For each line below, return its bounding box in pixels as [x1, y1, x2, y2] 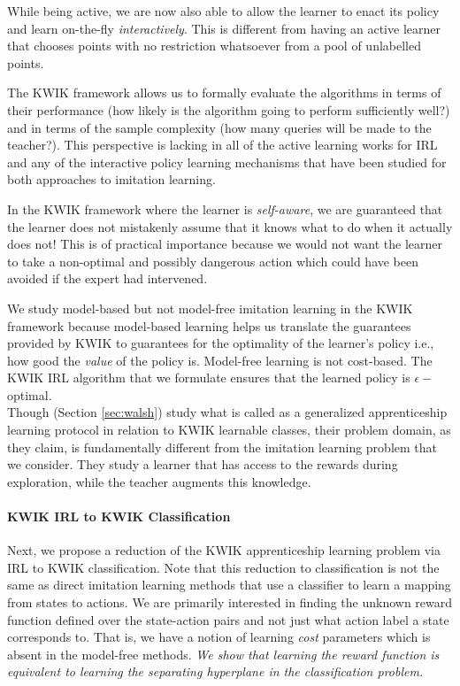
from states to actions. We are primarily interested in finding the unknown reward [7, 593, 453, 612]
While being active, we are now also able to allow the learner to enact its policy [7, 2, 440, 19]
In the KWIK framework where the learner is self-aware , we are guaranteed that [7, 199, 443, 218]
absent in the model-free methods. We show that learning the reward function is [7, 644, 440, 663]
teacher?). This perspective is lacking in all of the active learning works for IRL [7, 135, 438, 154]
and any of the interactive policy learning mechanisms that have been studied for [7, 152, 447, 171]
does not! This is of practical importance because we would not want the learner [7, 235, 442, 253]
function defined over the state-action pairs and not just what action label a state [7, 610, 449, 628]
